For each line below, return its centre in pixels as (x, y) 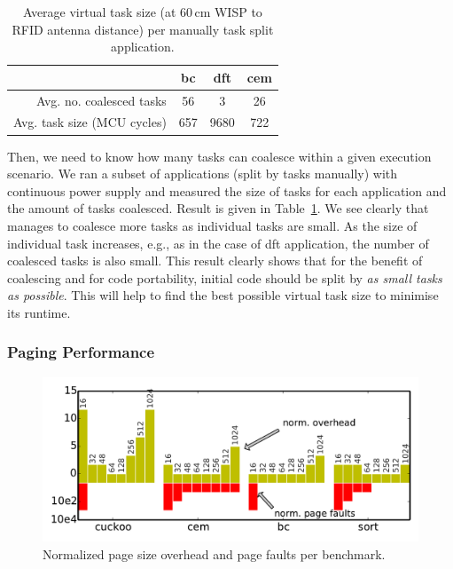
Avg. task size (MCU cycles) (90, 122)
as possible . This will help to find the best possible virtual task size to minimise (223, 295)
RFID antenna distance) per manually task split (143, 29)
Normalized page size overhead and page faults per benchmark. (214, 553)
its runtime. (39, 312)
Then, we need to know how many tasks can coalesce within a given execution (219, 156)
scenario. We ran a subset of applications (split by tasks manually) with (203, 174)
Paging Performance (81, 352)
